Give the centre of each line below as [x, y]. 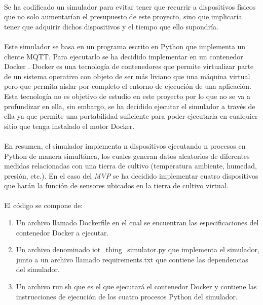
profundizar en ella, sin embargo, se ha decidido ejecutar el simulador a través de [130, 106]
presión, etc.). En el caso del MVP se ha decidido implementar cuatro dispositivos [131, 175]
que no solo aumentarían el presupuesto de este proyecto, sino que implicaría [123, 16]
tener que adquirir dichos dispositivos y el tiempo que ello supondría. [111, 26]
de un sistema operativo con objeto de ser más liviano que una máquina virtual [127, 76]
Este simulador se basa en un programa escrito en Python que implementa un [125, 46]
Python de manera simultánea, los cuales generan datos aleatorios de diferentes [127, 156]
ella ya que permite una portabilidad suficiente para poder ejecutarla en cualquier [131, 116]
